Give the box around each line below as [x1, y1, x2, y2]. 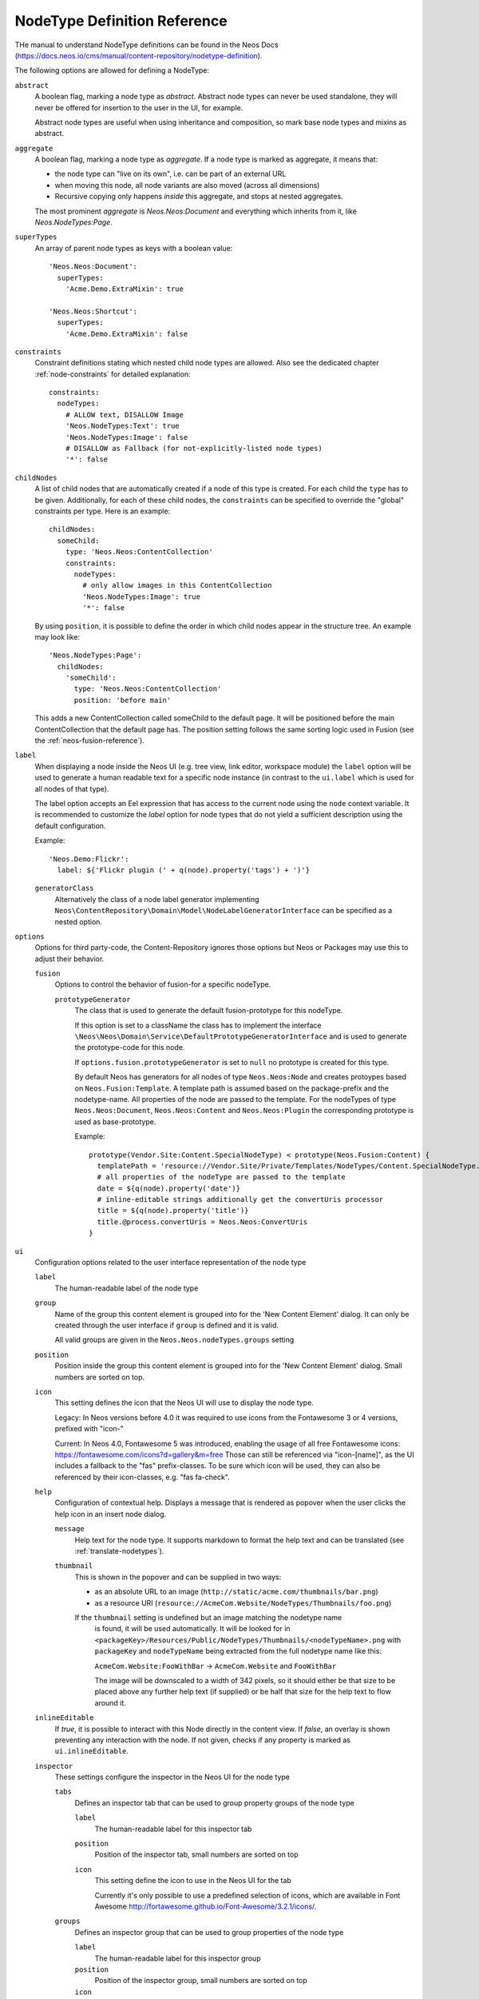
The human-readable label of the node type [54, 1283, 199, 1293]
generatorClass [34, 884, 95, 893]
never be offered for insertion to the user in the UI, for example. [34, 102, 243, 112]
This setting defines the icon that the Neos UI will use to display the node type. [54, 1398, 315, 1407]
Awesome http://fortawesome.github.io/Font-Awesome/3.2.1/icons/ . [94, 1901, 317, 1911]
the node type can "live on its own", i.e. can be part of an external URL [54, 169, 287, 179]
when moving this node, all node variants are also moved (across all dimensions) [54, 180, 320, 190]
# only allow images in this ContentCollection [82, 581, 272, 590]
